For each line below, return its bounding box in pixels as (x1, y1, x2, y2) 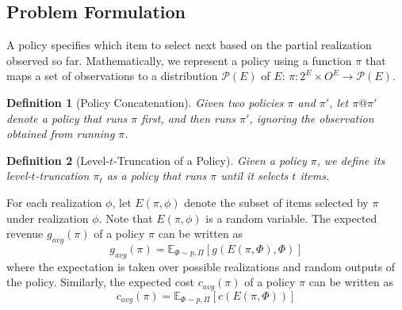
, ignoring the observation (249, 109, 374, 126)
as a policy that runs (106, 167, 207, 184)
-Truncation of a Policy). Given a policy (113, 151, 307, 168)
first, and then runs (141, 109, 236, 126)
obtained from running (6, 125, 115, 142)
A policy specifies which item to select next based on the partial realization (6, 36, 372, 53)
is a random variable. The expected (205, 209, 377, 226)
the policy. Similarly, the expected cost (6, 274, 194, 290)
